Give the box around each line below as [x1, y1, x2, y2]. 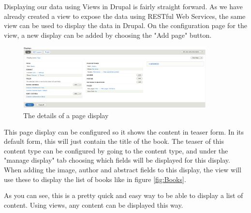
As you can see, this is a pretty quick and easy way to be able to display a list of [4, 190, 243, 200]
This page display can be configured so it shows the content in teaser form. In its [4, 126, 244, 137]
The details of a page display [23, 110, 109, 121]
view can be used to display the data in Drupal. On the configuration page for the [4, 20, 247, 30]
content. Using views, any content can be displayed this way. [4, 199, 183, 210]
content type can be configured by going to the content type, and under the [4, 145, 228, 155]
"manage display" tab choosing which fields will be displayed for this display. [4, 155, 230, 165]
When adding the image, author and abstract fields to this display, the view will [4, 165, 241, 174]
